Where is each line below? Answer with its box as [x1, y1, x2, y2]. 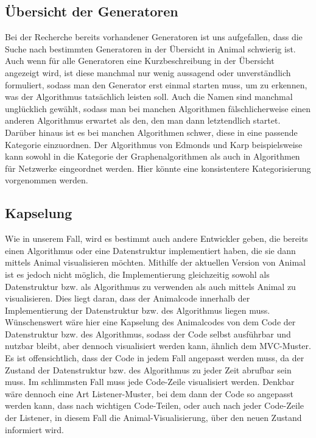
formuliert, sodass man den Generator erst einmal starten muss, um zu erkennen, [5, 78, 307, 91]
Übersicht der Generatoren [5, 2, 178, 21]
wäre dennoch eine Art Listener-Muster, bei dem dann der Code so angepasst [5, 387, 294, 400]
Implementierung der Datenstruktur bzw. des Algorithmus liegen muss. [5, 303, 270, 316]
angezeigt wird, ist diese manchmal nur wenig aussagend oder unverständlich [5, 66, 291, 79]
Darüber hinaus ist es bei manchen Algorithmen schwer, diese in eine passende [5, 125, 298, 138]
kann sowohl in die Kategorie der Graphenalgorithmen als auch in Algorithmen [5, 150, 300, 163]
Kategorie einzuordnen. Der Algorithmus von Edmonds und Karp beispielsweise [5, 138, 303, 150]
